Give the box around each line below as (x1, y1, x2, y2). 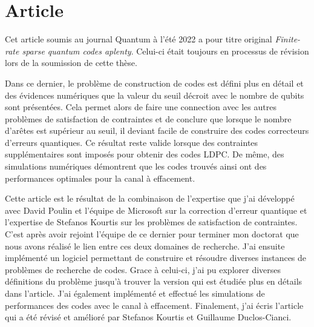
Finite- (275, 33, 301, 45)
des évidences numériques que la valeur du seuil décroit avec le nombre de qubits (5, 88, 304, 101)
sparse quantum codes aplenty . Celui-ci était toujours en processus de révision (22, 44, 309, 57)
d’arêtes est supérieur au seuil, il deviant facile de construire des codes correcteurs (5, 124, 309, 137)
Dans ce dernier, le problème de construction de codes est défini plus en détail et (5, 76, 304, 89)
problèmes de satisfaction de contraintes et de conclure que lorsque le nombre (5, 112, 292, 125)
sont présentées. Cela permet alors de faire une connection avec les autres (5, 101, 276, 113)
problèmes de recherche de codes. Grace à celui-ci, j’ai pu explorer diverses (5, 263, 281, 276)
